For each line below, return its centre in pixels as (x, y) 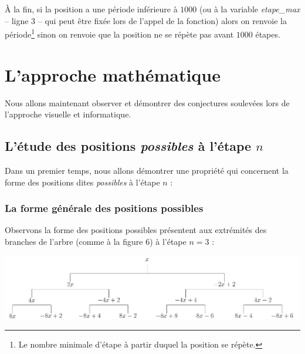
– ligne (17, 20)
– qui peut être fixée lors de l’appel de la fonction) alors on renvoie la (162, 20)
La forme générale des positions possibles (104, 208)
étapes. (268, 34)
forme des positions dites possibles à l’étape (82, 182)
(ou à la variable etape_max (250, 9)
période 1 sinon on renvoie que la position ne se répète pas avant (119, 33)
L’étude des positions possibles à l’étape (128, 146)
